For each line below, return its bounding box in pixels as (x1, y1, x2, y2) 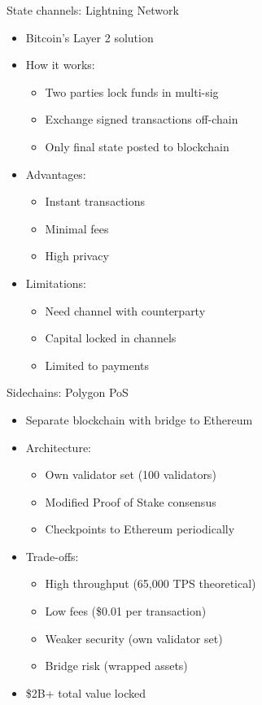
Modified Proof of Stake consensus (45, 493, 216, 510)
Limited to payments (45, 356, 150, 373)
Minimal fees (45, 220, 109, 237)
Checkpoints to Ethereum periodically (45, 520, 235, 537)
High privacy (45, 247, 109, 264)
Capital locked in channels (45, 329, 177, 346)
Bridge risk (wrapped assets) (45, 657, 188, 674)
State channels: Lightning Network (7, 2, 179, 18)
